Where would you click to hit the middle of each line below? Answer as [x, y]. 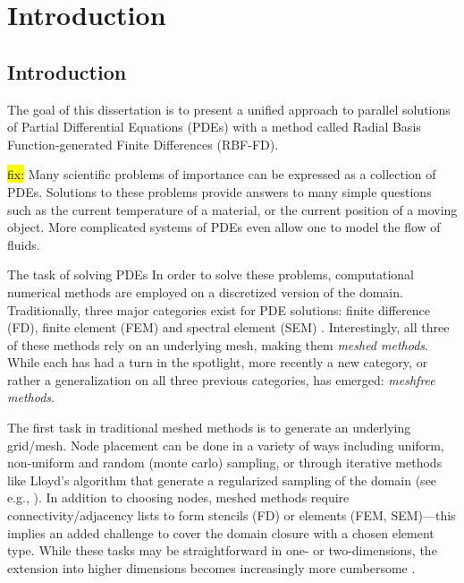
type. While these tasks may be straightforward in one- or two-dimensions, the [222, 550]
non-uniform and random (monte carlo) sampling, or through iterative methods [225, 463]
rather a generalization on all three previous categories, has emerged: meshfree [221, 379]
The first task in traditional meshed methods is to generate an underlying [209, 428]
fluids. [24, 244]
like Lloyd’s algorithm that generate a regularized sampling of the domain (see [222, 480]
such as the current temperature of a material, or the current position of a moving [232, 209]
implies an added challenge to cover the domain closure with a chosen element [221, 532]
